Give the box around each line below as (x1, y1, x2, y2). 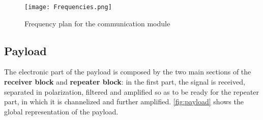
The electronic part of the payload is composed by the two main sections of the (4, 66, 251, 77)
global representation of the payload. (4, 106, 119, 116)
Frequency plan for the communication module (24, 18, 170, 28)
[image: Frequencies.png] (24, 4, 112, 11)
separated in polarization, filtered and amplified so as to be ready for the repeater (4, 86, 259, 97)
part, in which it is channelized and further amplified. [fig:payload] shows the (4, 96, 244, 107)
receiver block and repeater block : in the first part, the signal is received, (4, 76, 245, 87)
